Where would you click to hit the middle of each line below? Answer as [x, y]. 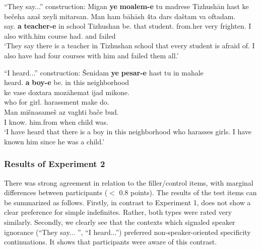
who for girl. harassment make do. [57, 102]
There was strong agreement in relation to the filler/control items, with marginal [129, 182]
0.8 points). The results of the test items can [188, 192]
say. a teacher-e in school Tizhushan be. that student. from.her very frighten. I [128, 26]
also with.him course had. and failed [60, 35]
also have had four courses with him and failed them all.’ [91, 55]
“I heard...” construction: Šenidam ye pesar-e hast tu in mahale [104, 72]
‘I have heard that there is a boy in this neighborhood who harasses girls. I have [128, 132]
